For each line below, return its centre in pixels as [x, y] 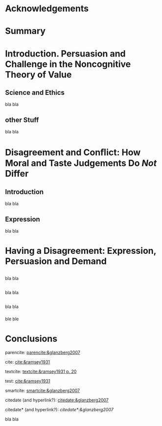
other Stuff [22, 120]
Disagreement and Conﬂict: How [73, 152]
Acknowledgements [47, 9]
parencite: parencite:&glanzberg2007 [43, 353]
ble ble [12, 319]
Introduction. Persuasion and [65, 53]
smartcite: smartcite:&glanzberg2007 [42, 391]
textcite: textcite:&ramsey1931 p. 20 [41, 371]
